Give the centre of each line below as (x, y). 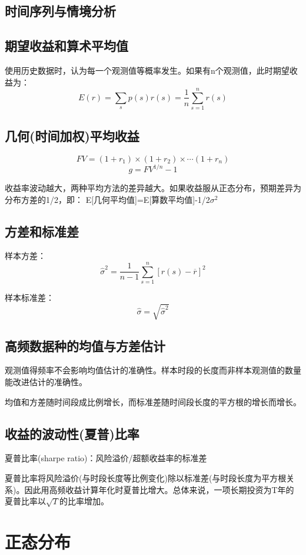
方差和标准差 (42, 231)
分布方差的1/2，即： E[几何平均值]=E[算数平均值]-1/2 (107, 199)
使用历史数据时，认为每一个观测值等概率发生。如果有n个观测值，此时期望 (147, 70)
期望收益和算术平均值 (66, 46)
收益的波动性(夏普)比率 (72, 433)
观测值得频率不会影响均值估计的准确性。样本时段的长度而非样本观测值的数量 (153, 370)
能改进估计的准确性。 (46, 382)
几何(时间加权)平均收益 (72, 135)
